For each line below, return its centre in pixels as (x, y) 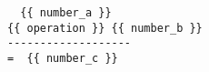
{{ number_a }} (66, 13)
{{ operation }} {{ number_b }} (105, 28)
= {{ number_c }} (63, 58)
